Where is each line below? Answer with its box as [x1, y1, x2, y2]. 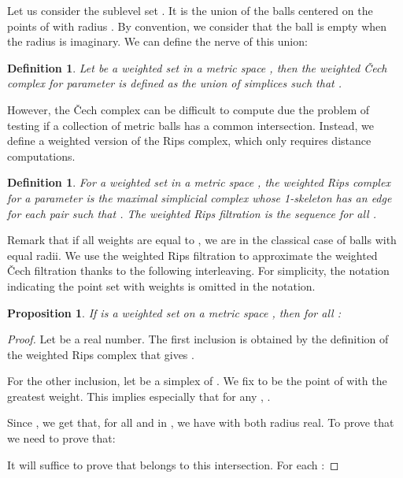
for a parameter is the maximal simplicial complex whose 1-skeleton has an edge [7, 189, 392, 206]
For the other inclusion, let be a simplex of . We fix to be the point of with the [7, 372, 387, 389]
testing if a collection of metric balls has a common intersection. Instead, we [7, 117, 374, 133]
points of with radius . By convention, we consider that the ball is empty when [7, 17, 387, 34]
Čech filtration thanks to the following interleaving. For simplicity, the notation [7, 262, 390, 279]
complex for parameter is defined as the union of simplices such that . [7, 75, 342, 91]
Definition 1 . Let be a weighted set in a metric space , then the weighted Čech [7, 59, 387, 76]
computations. [7, 147, 76, 164]
